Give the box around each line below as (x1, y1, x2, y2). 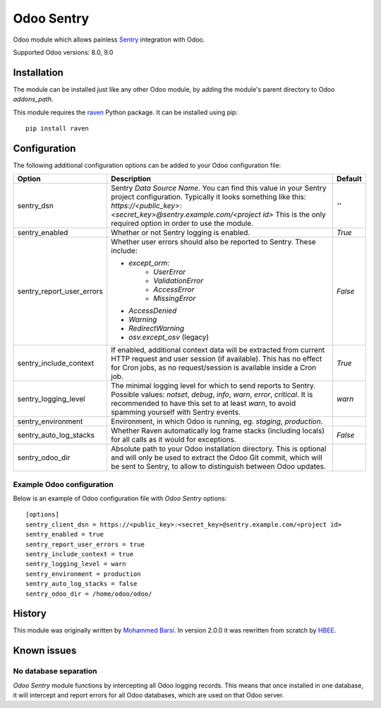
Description (110, 174, 152, 184)
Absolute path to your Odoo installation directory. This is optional (110, 444, 327, 454)
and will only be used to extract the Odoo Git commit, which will (110, 452, 322, 462)
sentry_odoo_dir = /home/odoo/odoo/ (25, 589, 152, 598)
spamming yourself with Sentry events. (110, 407, 241, 417)
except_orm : (128, 258, 170, 268)
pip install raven (25, 124, 90, 133)
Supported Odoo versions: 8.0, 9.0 (13, 48, 114, 56)
